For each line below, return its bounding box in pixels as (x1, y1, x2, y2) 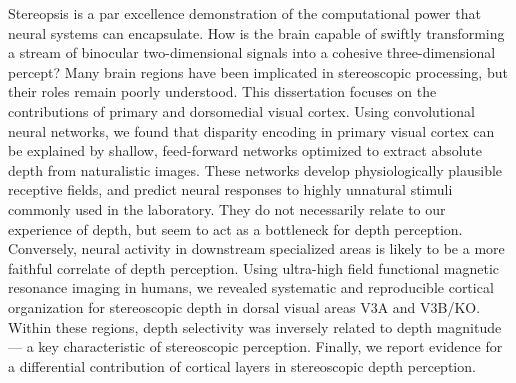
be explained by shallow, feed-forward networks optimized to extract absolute (8, 140, 483, 161)
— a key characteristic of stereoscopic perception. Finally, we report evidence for (8, 336, 503, 357)
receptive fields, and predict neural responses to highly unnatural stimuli (8, 179, 453, 200)
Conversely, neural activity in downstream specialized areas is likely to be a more (8, 238, 505, 259)
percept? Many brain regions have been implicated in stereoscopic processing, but (8, 61, 508, 82)
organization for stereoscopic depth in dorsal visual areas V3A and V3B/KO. (8, 296, 481, 317)
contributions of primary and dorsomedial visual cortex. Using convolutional (8, 100, 475, 121)
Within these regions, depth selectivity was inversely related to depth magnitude (8, 316, 502, 337)
